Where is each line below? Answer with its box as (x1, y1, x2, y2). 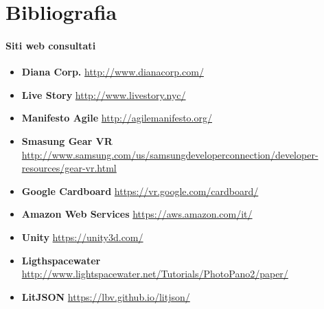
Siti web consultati (5, 38, 96, 52)
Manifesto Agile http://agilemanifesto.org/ (21, 111, 212, 125)
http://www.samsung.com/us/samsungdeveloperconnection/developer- (21, 147, 319, 161)
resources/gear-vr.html (21, 161, 117, 175)
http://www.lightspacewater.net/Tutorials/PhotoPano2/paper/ (21, 266, 288, 281)
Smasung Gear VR (21, 133, 113, 148)
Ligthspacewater (21, 253, 101, 267)
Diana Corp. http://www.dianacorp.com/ (21, 65, 204, 79)
